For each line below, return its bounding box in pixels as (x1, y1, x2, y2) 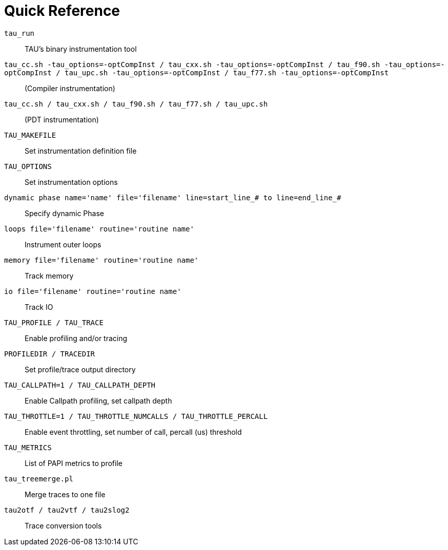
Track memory (25, 271, 74, 280)
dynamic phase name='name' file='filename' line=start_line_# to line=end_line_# (4, 193, 341, 202)
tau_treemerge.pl (4, 474, 73, 483)
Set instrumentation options (25, 177, 118, 186)
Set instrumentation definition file (25, 146, 137, 155)
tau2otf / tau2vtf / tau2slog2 (4, 505, 130, 514)
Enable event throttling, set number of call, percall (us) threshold (25, 427, 242, 436)
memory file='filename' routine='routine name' (4, 256, 199, 264)
